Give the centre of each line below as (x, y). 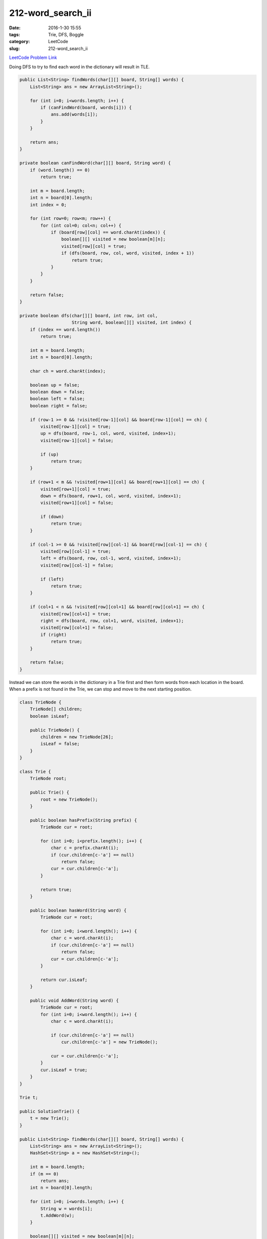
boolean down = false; (57, 392)
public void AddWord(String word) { (74, 1000)
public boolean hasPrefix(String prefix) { (83, 820)
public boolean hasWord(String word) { (78, 910)
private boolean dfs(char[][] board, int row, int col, (89, 315)
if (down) (52, 517)
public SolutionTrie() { (50, 1112)
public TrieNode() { (55, 730)
